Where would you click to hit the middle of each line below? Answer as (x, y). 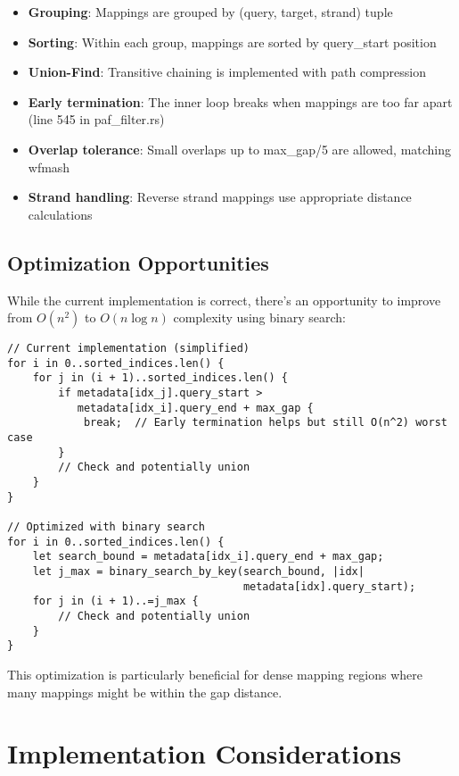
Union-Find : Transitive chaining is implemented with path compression (227, 72)
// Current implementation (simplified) (129, 349)
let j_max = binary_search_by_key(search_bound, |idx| (198, 571)
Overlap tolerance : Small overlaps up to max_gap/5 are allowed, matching (240, 149)
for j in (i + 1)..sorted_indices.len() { (160, 378)
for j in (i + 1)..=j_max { (115, 601)
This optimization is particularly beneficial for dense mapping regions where (215, 674)
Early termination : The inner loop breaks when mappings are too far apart (240, 101)
